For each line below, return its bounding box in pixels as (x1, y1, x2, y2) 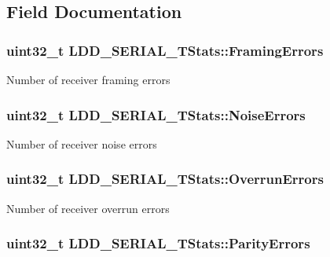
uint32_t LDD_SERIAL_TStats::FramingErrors (6, 40, 324, 60)
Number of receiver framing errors (6, 72, 170, 87)
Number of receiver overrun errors (6, 200, 170, 216)
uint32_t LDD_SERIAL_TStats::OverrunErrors (6, 169, 324, 189)
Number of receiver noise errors (6, 135, 157, 152)
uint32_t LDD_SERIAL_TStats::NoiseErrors (6, 105, 306, 124)
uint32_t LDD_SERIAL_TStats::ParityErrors (6, 233, 310, 253)
